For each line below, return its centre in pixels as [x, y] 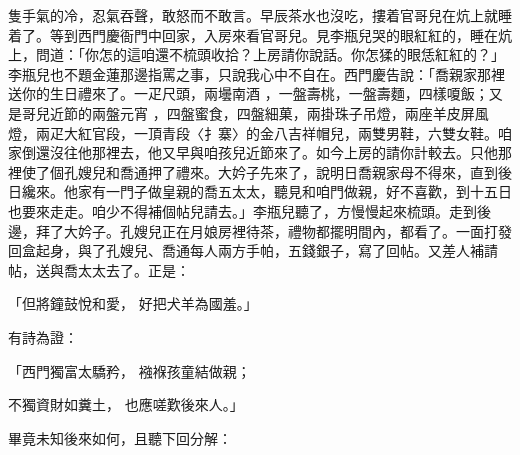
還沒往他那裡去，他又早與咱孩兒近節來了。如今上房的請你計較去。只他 [266, 152]
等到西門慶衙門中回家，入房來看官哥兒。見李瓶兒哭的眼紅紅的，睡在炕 [280, 34]
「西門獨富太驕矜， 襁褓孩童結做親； [129, 370]
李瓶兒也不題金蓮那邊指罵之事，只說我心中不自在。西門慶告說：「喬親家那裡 [256, 73]
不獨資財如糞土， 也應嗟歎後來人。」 [126, 404]
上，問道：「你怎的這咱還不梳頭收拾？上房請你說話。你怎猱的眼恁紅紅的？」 [256, 54]
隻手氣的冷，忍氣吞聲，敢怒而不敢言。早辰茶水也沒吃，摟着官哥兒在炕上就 [253, 15]
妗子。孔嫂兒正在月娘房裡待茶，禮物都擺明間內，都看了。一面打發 [294, 230]
